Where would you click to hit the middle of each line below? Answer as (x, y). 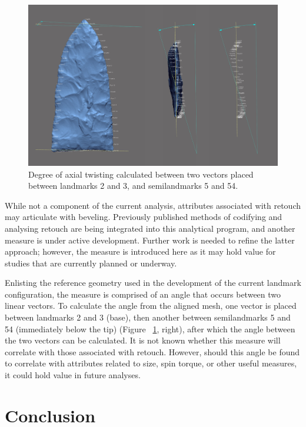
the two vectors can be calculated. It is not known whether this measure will (143, 340)
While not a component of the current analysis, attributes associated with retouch (153, 205)
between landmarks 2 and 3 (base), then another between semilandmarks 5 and (148, 317)
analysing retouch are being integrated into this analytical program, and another (150, 228)
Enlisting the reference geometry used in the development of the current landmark (153, 283)
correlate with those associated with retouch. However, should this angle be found (152, 351)
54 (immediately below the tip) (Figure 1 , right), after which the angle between (150, 328)
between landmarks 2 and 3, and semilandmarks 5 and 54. (133, 186)
